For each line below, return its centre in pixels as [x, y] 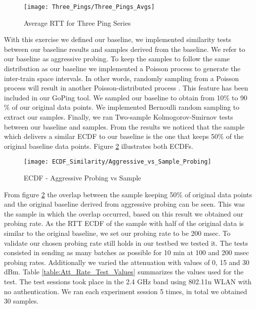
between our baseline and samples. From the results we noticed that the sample [124, 126]
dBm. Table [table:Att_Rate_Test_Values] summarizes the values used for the [124, 272]
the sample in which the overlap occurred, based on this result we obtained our [124, 213]
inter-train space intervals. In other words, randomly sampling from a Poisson [122, 78]
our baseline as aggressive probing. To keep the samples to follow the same [117, 59]
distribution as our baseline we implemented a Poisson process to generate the [122, 68]
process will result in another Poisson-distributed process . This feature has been [126, 88]
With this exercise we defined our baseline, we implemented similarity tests [118, 39]
